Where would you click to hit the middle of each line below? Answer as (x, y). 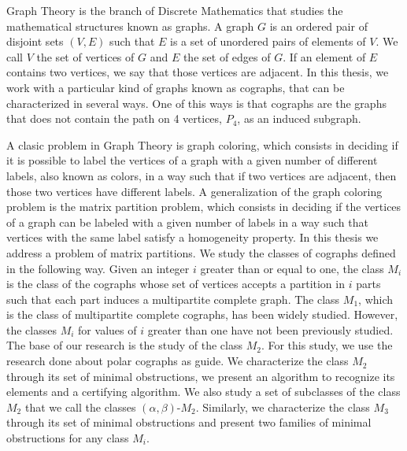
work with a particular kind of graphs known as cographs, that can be (176, 87)
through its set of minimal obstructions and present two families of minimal (189, 422)
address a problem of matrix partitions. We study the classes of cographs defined (201, 252)
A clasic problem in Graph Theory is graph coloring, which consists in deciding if (202, 144)
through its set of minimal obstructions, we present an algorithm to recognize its (201, 376)
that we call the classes (80, 407)
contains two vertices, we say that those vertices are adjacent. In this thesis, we (198, 72)
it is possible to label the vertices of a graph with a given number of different (192, 160)
